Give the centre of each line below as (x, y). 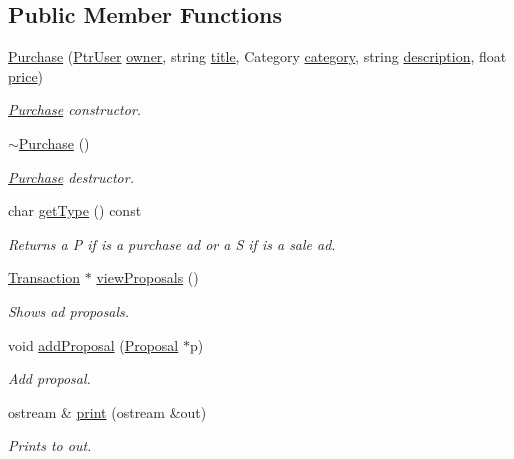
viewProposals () (147, 277)
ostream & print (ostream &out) (107, 411)
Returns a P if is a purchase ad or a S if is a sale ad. (172, 243)
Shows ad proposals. (69, 310)
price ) (26, 75)
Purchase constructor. (75, 109)
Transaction (44, 277)
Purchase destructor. (71, 176)
